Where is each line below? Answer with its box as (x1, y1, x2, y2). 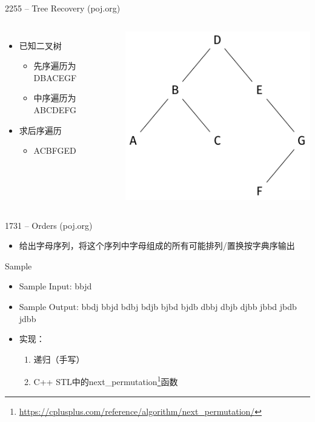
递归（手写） (33, 352, 85, 365)
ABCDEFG (33, 103, 77, 116)
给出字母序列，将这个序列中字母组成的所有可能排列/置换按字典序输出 (19, 239, 295, 252)
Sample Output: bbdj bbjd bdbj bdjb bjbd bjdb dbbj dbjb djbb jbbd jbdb (19, 300, 297, 312)
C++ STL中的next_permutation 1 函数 (33, 374, 178, 387)
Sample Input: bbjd (19, 280, 92, 292)
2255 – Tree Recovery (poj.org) (5, 2, 121, 14)
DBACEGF (33, 71, 77, 84)
